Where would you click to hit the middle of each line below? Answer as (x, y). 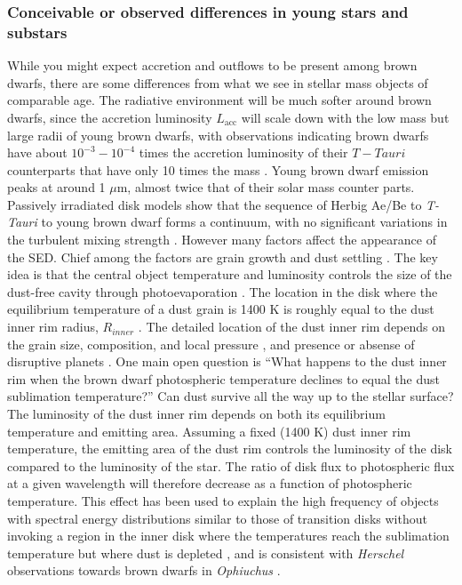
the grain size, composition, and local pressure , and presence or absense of (211, 344)
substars (37, 32)
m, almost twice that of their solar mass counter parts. (266, 187)
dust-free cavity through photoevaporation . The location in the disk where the (223, 291)
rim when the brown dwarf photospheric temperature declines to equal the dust (223, 378)
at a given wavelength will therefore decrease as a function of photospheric (210, 483)
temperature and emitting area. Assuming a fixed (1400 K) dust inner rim (209, 431)
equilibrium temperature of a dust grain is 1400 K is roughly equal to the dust (221, 309)
